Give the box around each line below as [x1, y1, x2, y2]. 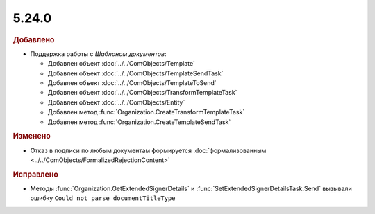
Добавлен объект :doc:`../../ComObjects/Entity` [47, 98, 185, 107]
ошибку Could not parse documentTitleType [30, 194, 176, 202]
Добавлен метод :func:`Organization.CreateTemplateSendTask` [47, 118, 231, 126]
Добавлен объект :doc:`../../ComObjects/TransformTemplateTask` [47, 89, 237, 97]
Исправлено [12, 170, 58, 179]
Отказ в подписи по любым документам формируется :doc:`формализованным [30, 146, 267, 154]
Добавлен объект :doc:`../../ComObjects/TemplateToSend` [47, 78, 217, 87]
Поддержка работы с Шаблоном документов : [30, 49, 167, 58]
